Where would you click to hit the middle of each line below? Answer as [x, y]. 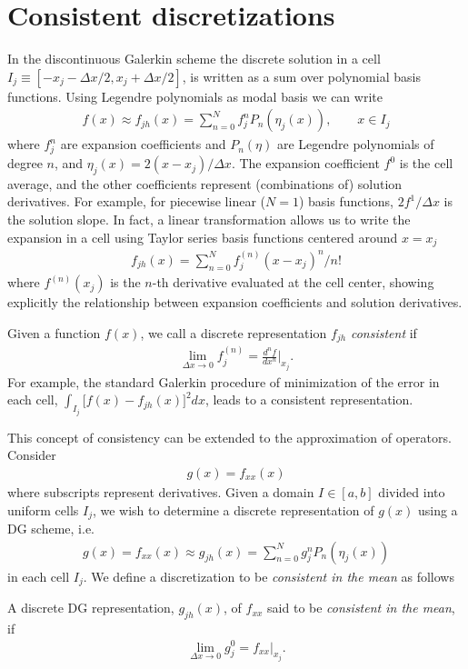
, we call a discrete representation [234, 332]
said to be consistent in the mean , [361, 608]
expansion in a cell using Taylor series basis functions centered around [203, 237]
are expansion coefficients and [143, 144]
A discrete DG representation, [91, 608]
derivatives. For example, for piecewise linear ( [136, 201]
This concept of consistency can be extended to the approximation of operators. [229, 437]
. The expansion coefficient [305, 163]
